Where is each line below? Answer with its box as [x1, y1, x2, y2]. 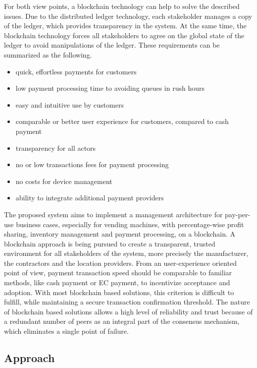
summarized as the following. [4, 49, 92, 60]
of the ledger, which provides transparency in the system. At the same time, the [4, 20, 247, 31]
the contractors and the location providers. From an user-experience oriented [4, 257, 237, 268]
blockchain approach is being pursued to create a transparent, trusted [4, 238, 215, 248]
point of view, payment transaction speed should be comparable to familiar [4, 267, 232, 278]
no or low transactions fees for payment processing [15, 159, 169, 170]
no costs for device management [15, 176, 112, 186]
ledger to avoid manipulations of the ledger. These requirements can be [4, 40, 220, 50]
